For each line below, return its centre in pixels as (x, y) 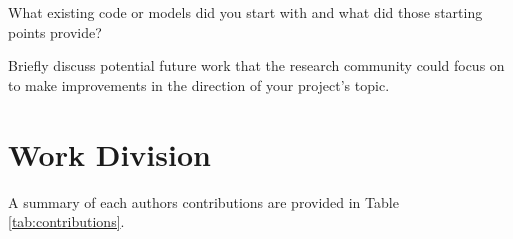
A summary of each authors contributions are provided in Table (203, 201)
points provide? (55, 31)
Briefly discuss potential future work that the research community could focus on (256, 65)
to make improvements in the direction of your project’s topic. (199, 84)
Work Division (109, 153)
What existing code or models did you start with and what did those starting (245, 12)
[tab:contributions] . (66, 221)
